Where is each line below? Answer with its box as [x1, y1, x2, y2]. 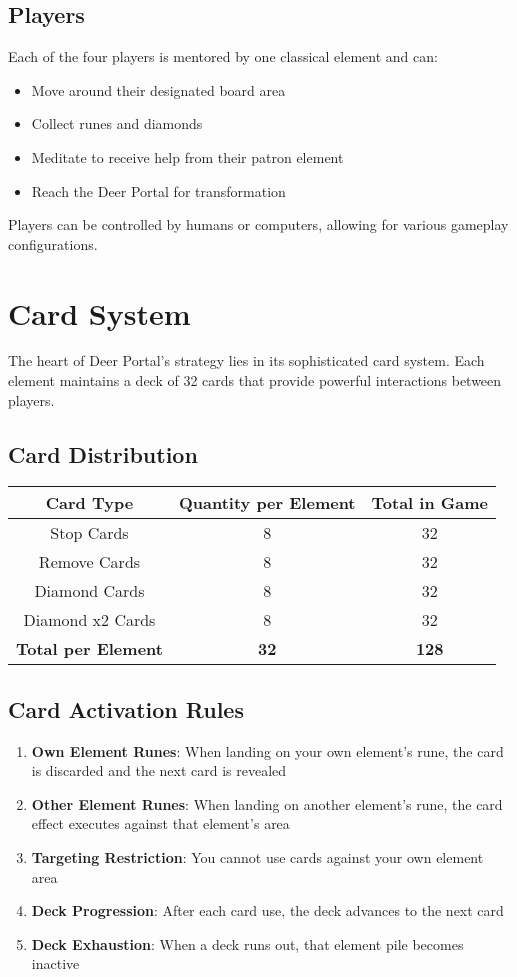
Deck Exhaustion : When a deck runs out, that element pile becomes [31, 933, 464, 954]
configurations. [8, 233, 98, 254]
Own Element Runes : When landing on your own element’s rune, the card [31, 740, 504, 761]
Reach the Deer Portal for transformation [31, 180, 286, 201]
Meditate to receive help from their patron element [31, 146, 344, 167]
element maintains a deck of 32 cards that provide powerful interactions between [8, 370, 502, 391]
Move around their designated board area [31, 79, 286, 100]
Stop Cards [50, 521, 129, 545]
